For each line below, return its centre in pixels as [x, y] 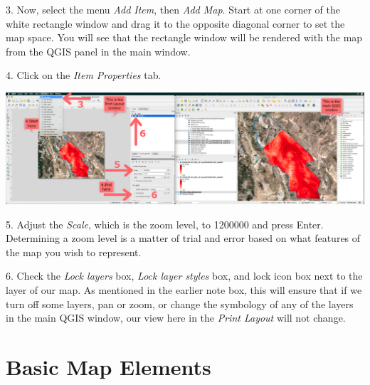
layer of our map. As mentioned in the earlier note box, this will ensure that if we [184, 289]
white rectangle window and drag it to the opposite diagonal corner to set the [175, 23]
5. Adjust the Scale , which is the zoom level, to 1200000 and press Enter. [165, 224]
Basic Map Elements [109, 366]
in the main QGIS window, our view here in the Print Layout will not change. [176, 318]
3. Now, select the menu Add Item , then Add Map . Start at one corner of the [173, 9]
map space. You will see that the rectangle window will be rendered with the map [184, 37]
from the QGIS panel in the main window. [98, 51]
